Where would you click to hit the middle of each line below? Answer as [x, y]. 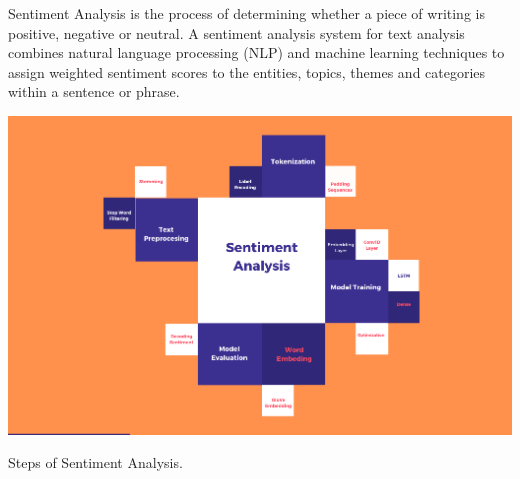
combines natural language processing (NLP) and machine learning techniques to [256, 52]
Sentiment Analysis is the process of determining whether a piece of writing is [246, 13]
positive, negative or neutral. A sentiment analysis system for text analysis [236, 32]
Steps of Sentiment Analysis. [95, 462]
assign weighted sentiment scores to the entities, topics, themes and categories [247, 71]
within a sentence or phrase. [94, 91]
